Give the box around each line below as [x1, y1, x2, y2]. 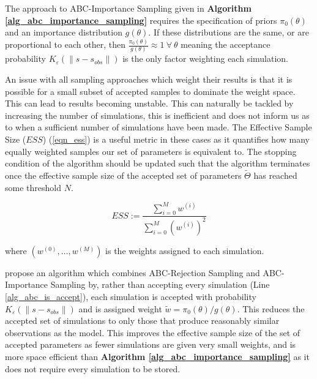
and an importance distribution [5, 26, 122, 39]
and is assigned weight [78, 302, 162, 315]
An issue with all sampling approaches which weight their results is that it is [5, 73, 293, 85]
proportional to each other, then [5, 38, 125, 51]
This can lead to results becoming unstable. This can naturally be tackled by [5, 97, 294, 110]
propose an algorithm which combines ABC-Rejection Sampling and [5, 266, 260, 279]
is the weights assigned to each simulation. [105, 244, 264, 257]
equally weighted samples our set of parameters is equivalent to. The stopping [5, 144, 297, 157]
